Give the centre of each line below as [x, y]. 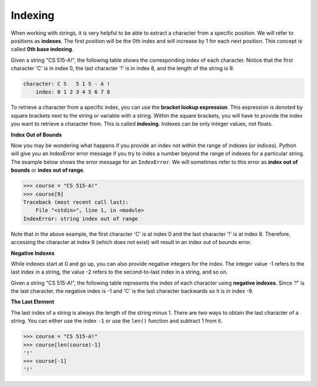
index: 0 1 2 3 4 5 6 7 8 [73, 92]
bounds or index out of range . [48, 170]
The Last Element [33, 302]
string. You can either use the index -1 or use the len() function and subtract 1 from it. [117, 321]
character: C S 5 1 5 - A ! [67, 84]
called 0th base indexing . [42, 49]
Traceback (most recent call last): [76, 202]
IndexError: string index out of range [80, 218]
